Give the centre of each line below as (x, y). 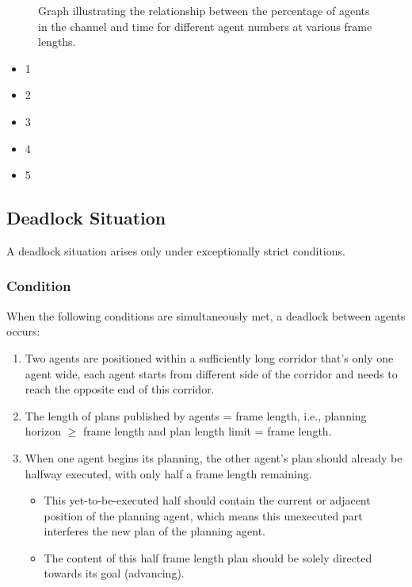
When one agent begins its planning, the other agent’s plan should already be (214, 457)
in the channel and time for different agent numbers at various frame (205, 26)
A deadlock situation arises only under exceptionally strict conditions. (176, 250)
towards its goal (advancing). (114, 573)
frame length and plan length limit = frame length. (207, 431)
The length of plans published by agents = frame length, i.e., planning (196, 415)
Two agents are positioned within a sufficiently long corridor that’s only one (209, 357)
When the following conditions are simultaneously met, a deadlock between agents (206, 315)
